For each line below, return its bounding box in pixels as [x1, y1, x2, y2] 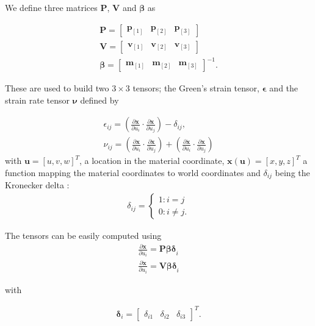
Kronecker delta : [5, 179, 70, 191]
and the [269, 82, 299, 94]
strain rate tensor [5, 93, 70, 106]
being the [275, 166, 310, 179]
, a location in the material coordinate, [79, 154, 225, 167]
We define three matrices [5, 1, 98, 13]
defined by [80, 93, 119, 106]
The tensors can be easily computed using [5, 229, 162, 242]
